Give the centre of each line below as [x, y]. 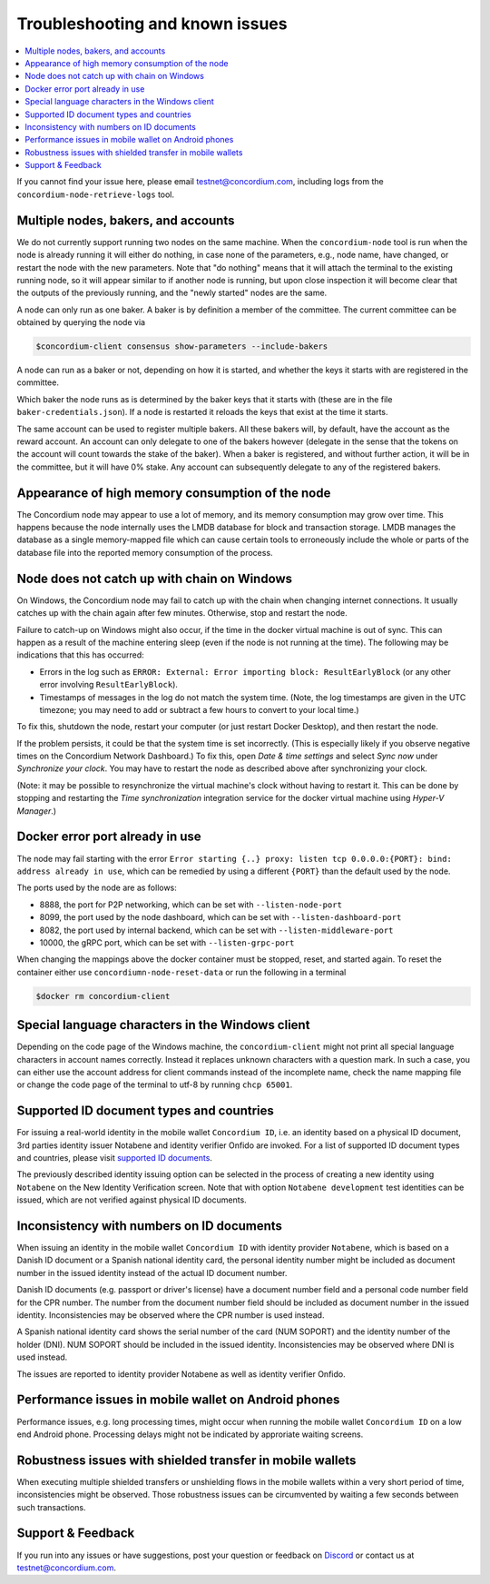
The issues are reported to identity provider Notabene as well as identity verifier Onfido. [181, 1374]
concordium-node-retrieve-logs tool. [96, 194]
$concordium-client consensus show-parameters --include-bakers [182, 346]
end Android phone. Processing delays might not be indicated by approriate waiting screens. [190, 1434]
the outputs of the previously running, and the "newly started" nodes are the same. [172, 293]
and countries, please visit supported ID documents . [115, 1158]
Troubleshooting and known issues [152, 24]
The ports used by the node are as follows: [97, 888]
